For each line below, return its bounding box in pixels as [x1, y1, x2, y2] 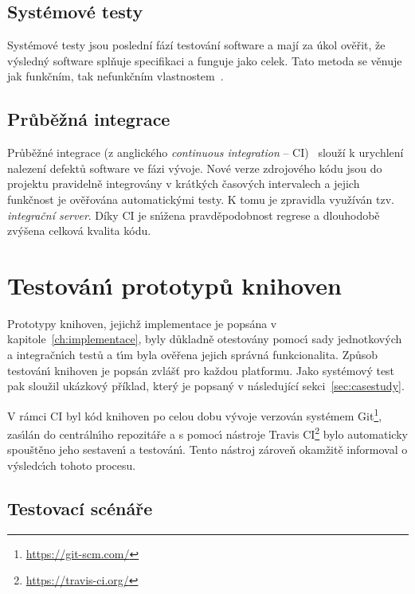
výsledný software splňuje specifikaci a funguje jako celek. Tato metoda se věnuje [7, 52, 402, 68]
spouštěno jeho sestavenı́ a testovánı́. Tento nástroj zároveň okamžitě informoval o [7, 441, 408, 458]
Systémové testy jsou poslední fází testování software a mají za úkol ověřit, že [7, 37, 386, 53]
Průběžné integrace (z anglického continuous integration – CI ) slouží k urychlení [7, 144, 404, 161]
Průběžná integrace [7, 107, 170, 131]
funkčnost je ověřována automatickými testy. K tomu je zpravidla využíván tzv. [7, 190, 394, 207]
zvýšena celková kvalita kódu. [7, 222, 151, 239]
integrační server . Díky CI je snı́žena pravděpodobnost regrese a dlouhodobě [7, 206, 380, 223]
